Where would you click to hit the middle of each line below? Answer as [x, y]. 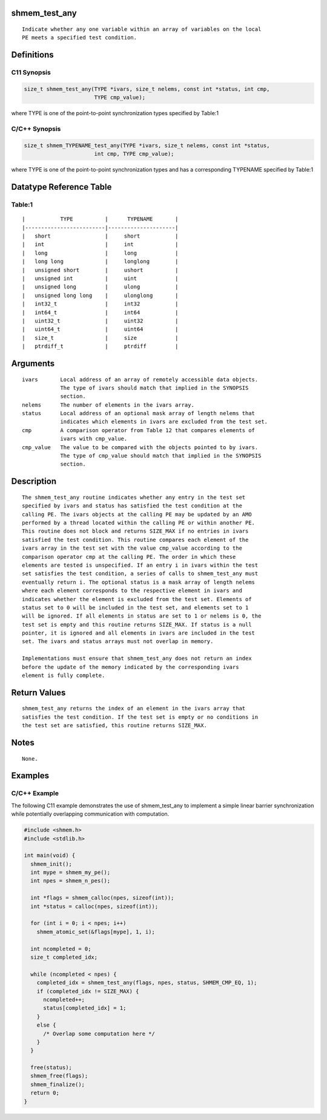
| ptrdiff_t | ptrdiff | [100, 346]
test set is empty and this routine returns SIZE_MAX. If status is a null [137, 625]
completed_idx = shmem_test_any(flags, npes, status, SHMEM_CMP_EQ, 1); [147, 983]
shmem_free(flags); [59, 1076]
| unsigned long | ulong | [100, 287]
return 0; [45, 1093]
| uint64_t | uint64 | [100, 329]
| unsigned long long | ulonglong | [100, 295]
